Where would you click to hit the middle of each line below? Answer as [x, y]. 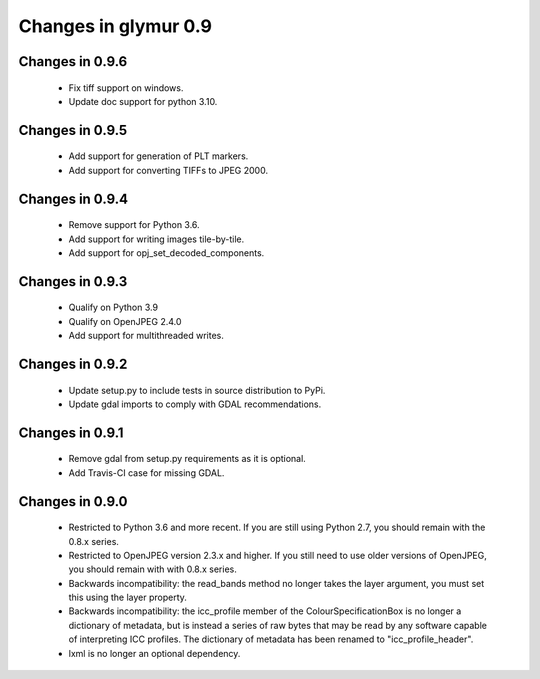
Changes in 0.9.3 [73, 281]
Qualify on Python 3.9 [113, 307]
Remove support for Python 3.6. [134, 225]
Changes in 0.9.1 [71, 432]
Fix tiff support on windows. [126, 87]
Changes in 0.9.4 [73, 198]
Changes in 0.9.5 [73, 130]
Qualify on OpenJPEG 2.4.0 [125, 321]
